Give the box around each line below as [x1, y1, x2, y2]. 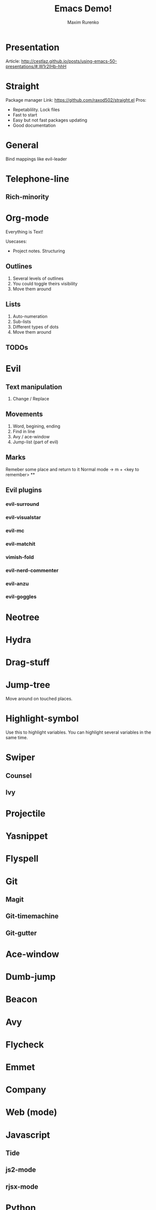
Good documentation [12, 122, 56, 128]
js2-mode [5, 1166, 36, 1174]
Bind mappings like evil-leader [5, 156, 67, 162]
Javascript [5, 1129, 51, 1140]
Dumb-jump [5, 971, 56, 982]
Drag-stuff [5, 657, 50, 668]
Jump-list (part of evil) [12, 439, 59, 445]
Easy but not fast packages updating [12, 117, 88, 123]
